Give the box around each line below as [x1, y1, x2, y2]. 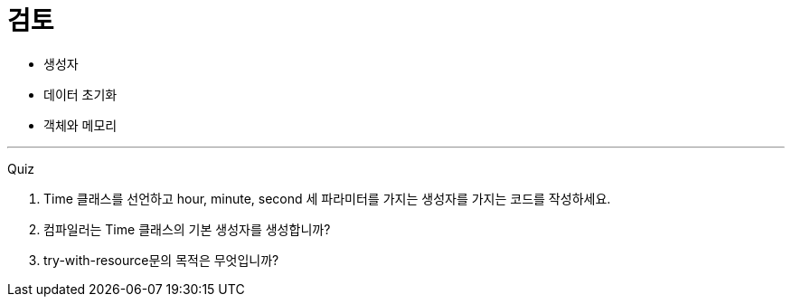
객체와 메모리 [43, 117, 118, 133]
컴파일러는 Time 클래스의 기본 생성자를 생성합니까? [43, 221, 331, 237]
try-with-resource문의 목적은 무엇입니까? [43, 252, 279, 268]
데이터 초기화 [43, 86, 118, 102]
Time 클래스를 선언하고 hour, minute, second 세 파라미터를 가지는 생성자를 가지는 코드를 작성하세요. [43, 190, 611, 206]
